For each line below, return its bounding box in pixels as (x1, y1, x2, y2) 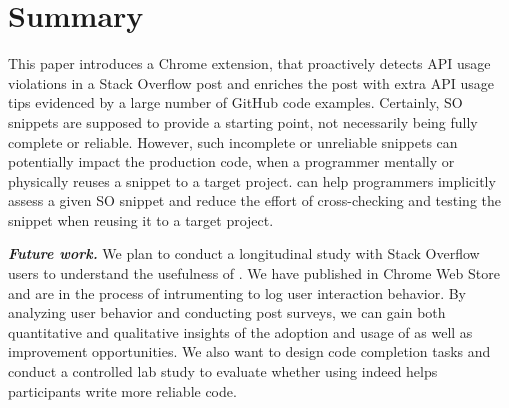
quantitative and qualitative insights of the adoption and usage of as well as (8, 321, 473, 342)
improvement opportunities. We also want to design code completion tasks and (8, 341, 491, 362)
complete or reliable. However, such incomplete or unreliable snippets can (8, 131, 458, 152)
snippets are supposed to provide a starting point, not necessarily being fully (8, 111, 478, 132)
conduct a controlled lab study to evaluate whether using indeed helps (8, 361, 438, 382)
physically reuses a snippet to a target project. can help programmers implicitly (8, 170, 496, 191)
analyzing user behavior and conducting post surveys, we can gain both (8, 302, 446, 323)
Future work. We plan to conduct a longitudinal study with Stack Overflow (8, 243, 480, 264)
